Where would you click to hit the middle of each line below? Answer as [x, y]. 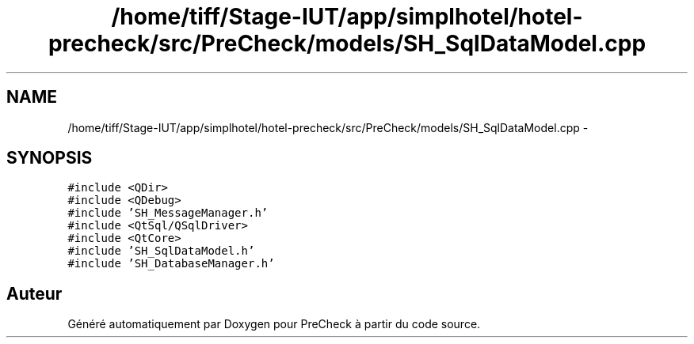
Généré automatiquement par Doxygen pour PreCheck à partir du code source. [274, 324]
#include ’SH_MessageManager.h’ [168, 213]
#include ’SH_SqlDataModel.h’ [161, 251]
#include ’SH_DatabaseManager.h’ [171, 264]
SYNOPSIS [50, 158]
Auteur [34, 293]
